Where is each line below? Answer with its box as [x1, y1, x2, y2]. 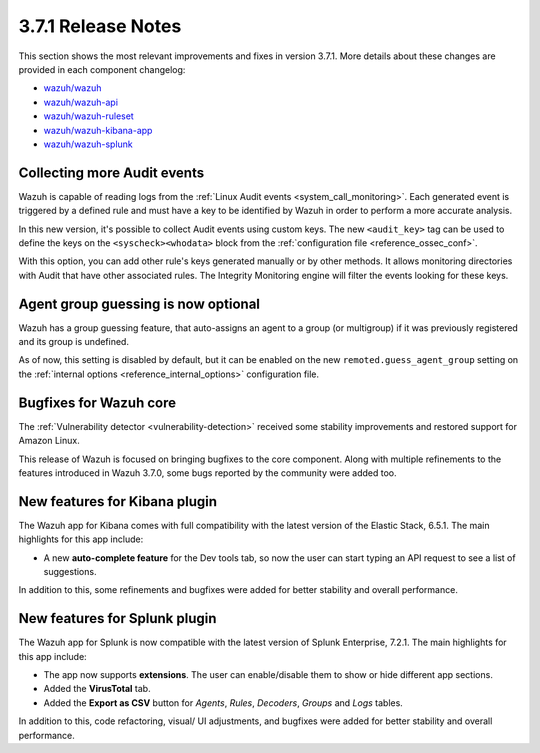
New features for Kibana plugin [18, 493, 218, 510]
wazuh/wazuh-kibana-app [43, 124, 153, 136]
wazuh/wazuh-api [43, 96, 119, 108]
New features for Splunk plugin [18, 610, 217, 627]
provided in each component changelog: [18, 63, 186, 75]
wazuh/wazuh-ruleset [43, 110, 134, 122]
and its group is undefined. [18, 336, 130, 348]
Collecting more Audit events [18, 164, 205, 181]
